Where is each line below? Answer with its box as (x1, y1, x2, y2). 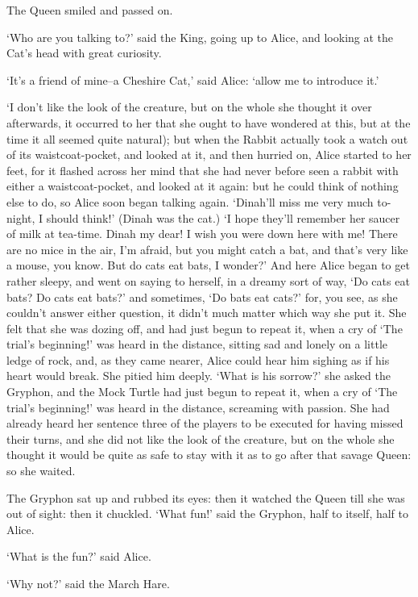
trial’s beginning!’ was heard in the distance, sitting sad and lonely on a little (6, 336, 388, 353)
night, (6, 209, 35, 226)
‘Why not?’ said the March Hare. (6, 575, 170, 591)
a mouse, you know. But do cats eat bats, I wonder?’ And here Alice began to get (6, 257, 410, 273)
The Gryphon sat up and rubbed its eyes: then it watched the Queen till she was (6, 489, 405, 506)
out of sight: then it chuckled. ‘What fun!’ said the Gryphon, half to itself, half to (6, 505, 408, 522)
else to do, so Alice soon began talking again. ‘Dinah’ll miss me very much (6, 193, 374, 210)
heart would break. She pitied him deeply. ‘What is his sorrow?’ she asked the (6, 367, 391, 384)
